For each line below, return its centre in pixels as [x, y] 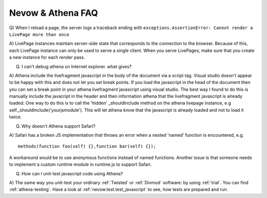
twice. [15, 117]
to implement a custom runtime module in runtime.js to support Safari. [80, 164]
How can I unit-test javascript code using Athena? [72, 173]
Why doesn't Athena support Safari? [59, 126]
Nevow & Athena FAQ [54, 13]
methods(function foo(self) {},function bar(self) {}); [87, 146]
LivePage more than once [39, 34]
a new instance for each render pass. [47, 57]
